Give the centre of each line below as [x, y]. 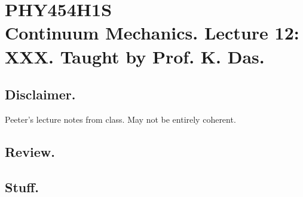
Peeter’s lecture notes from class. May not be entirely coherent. [120, 119]
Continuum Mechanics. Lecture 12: [152, 33]
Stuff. [22, 187]
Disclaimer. [40, 94]
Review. [30, 151]
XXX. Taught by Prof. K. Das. [135, 56]
